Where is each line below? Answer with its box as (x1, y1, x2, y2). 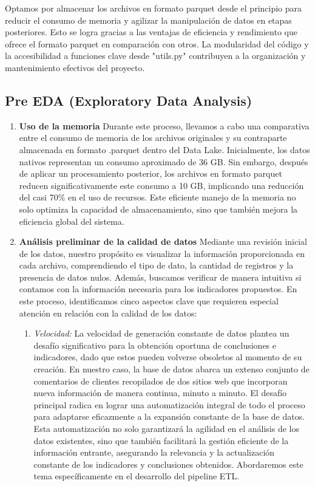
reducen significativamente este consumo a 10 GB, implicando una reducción (19, 179, 304, 191)
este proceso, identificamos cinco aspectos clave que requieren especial (19, 295, 279, 307)
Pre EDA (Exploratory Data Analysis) (5, 91, 252, 109)
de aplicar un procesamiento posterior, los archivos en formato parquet (19, 167, 282, 180)
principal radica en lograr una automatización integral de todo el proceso (33, 398, 305, 411)
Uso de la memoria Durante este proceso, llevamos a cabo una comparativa (19, 119, 310, 132)
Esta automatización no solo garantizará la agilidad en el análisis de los (33, 422, 299, 435)
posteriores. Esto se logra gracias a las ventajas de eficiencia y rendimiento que (5, 26, 297, 38)
